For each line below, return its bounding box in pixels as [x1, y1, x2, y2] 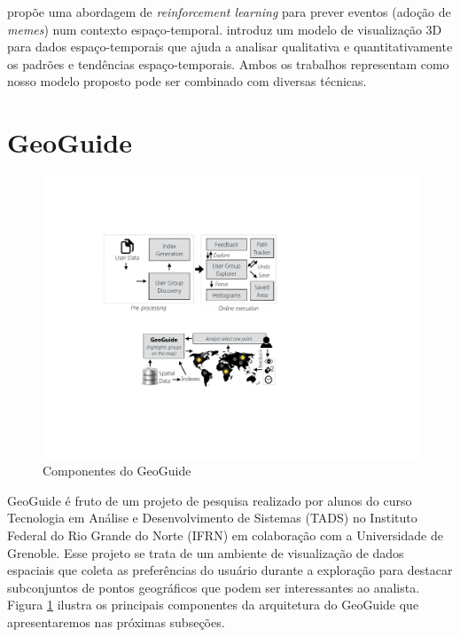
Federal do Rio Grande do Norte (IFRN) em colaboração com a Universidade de [7, 526, 443, 545]
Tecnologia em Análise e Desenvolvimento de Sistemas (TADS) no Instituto [7, 508, 417, 527]
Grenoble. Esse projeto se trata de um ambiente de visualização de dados [7, 543, 404, 562]
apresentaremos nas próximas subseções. [7, 613, 225, 632]
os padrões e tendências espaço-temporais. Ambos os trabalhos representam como [7, 54, 449, 73]
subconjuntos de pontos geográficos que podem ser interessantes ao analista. [7, 578, 420, 596]
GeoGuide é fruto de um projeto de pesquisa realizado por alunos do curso [7, 491, 412, 509]
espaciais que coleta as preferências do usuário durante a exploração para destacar [7, 561, 453, 579]
